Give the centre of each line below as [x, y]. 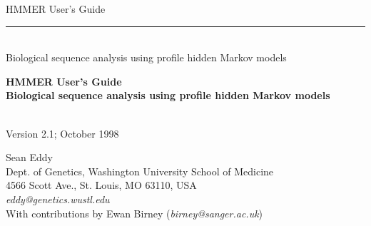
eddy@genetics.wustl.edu [58, 199]
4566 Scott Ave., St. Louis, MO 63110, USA [101, 185]
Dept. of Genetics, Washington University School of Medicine [140, 171]
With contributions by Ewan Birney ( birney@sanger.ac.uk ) [134, 213]
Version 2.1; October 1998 [62, 133]
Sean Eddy [29, 157]
